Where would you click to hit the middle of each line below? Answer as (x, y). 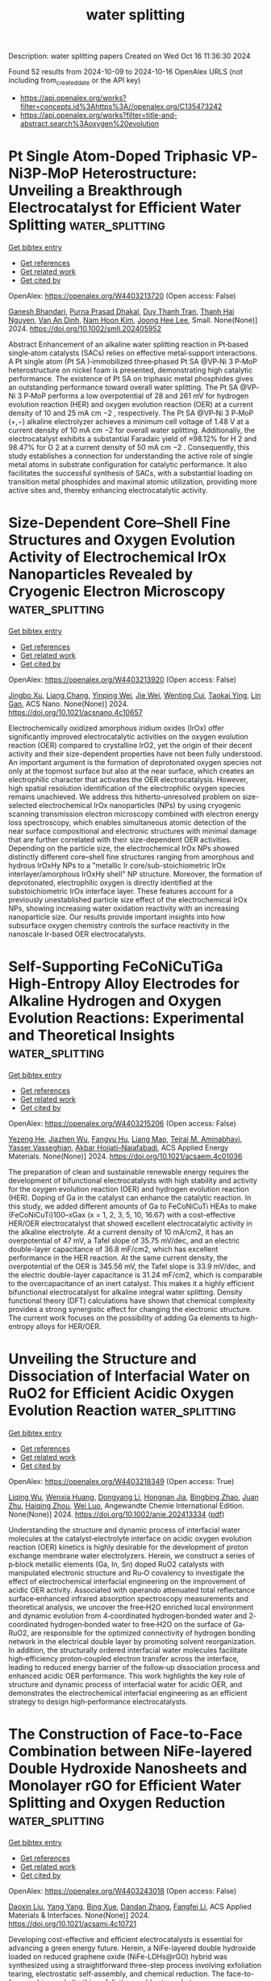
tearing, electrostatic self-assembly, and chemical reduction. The (117, 1974)
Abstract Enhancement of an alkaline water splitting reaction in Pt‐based (128, 344)
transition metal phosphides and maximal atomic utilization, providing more (133, 482)
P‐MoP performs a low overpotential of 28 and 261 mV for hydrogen (136, 395)
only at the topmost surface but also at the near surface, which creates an (131, 771)
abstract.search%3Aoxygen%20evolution (90, 124)
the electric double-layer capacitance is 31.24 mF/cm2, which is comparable (135, 1275)
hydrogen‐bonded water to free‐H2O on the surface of (141, 1624)
